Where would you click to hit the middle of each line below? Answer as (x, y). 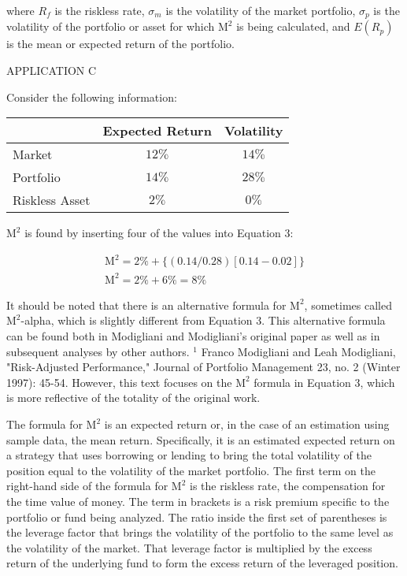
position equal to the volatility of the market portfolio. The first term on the (191, 470)
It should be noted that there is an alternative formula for (146, 305)
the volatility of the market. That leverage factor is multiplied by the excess (189, 547)
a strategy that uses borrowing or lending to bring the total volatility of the (189, 455)
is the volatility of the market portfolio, (261, 10)
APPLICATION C (52, 71)
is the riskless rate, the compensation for (288, 486)
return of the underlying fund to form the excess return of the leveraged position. (202, 563)
